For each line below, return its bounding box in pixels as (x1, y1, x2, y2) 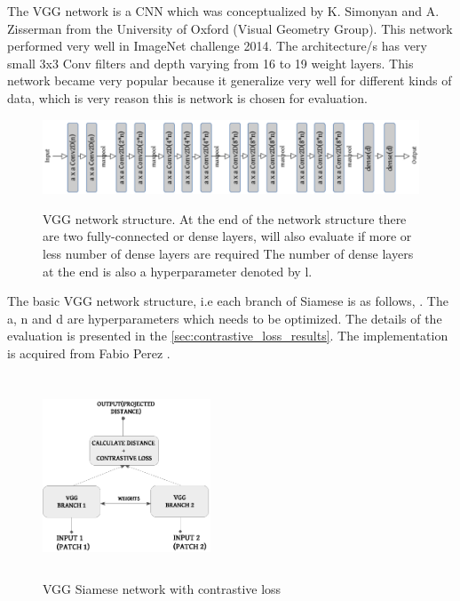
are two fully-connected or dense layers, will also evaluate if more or (43, 227, 412, 245)
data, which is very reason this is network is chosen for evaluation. (7, 88, 368, 107)
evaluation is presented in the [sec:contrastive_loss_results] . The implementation (7, 326, 448, 345)
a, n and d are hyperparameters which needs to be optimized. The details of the (7, 309, 442, 327)
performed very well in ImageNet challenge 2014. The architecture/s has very (7, 36, 427, 55)
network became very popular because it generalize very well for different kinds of (7, 71, 452, 90)
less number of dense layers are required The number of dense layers (43, 244, 414, 262)
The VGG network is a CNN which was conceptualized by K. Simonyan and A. (7, 2, 440, 20)
